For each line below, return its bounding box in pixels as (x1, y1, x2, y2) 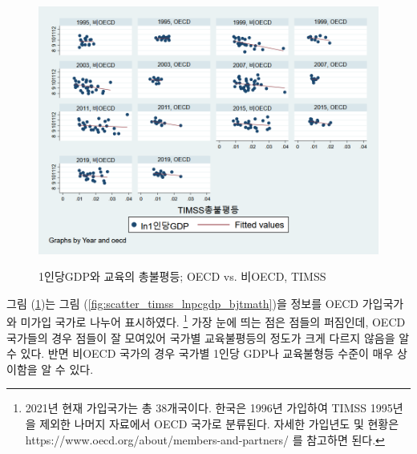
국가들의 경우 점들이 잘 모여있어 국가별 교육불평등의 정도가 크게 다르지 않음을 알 (6, 329, 410, 346)
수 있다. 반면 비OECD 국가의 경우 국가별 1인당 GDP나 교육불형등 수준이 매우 (6, 345, 394, 362)
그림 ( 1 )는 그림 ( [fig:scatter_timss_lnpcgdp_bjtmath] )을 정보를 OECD (6, 294, 359, 311)
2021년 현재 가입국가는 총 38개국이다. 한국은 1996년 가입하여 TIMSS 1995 (25, 399, 393, 416)
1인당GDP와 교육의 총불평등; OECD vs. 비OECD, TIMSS (38, 268, 326, 285)
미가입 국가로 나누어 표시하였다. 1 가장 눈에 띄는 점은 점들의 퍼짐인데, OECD (20, 311, 406, 330)
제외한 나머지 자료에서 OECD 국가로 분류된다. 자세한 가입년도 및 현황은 (39, 415, 399, 432)
